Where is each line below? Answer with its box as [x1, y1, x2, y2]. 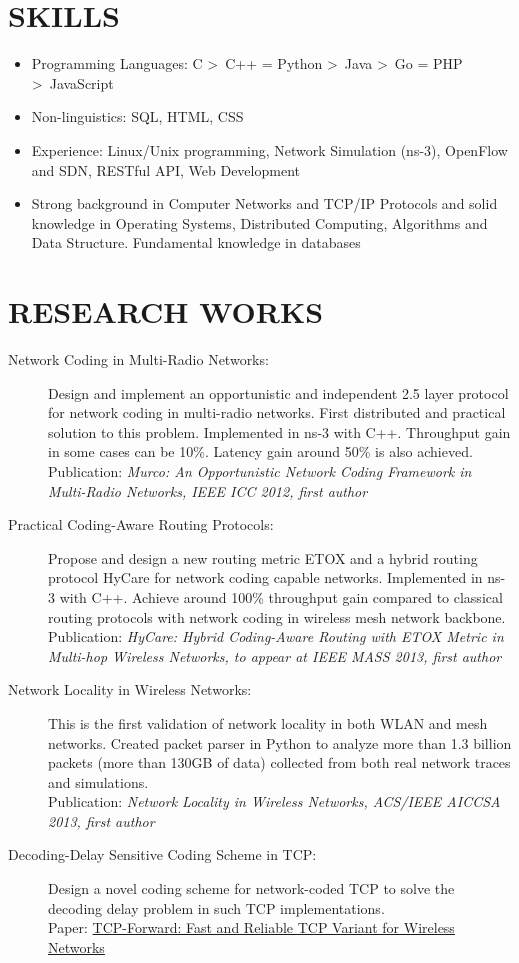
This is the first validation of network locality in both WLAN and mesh [48, 712, 488, 733]
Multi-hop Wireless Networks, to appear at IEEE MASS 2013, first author [48, 645, 502, 666]
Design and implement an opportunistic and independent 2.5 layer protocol [48, 382, 509, 403]
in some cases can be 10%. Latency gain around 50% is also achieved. [48, 441, 473, 462]
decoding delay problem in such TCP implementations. [48, 897, 385, 918]
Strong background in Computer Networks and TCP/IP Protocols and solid [31, 193, 498, 214]
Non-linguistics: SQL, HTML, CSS [31, 106, 244, 127]
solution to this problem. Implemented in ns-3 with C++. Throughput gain [48, 421, 511, 442]
